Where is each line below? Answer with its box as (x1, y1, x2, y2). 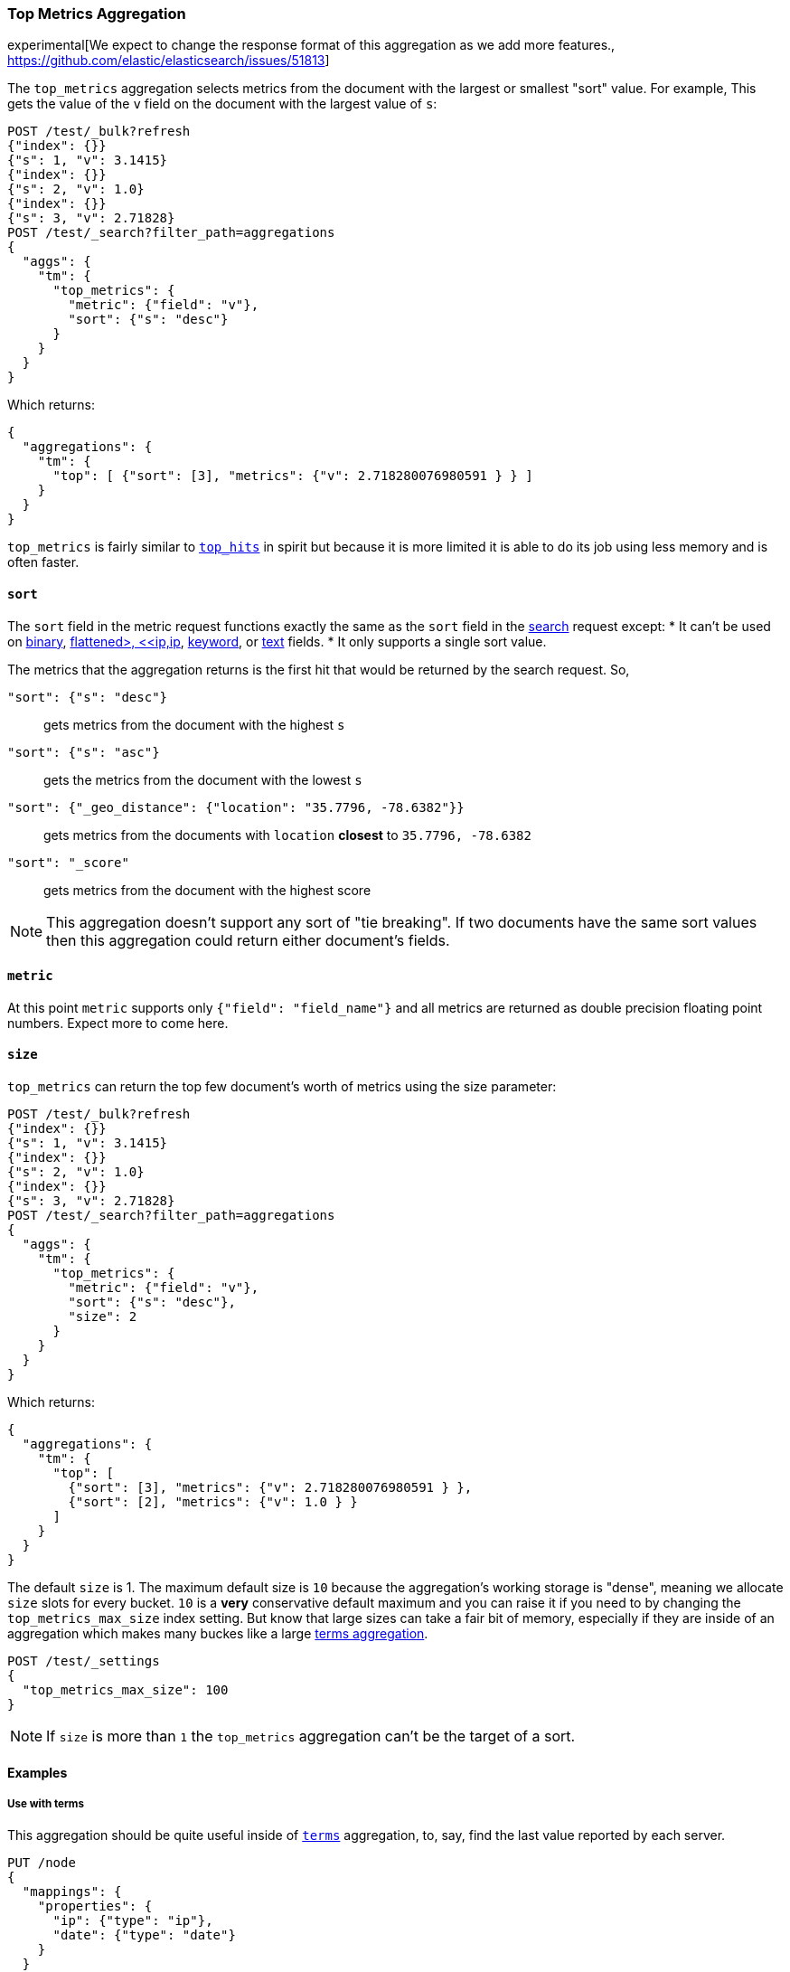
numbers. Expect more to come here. (7, 1014, 229, 1031)
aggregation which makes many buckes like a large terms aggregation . (7, 1626, 428, 1642)
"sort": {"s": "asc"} (7, 744, 160, 760)
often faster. (7, 554, 80, 571)
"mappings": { (22, 1884, 122, 1900)
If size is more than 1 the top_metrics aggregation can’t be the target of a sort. (46, 1727, 576, 1746)
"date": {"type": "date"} (52, 1928, 236, 1943)
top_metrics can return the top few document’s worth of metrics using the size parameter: (7, 1079, 557, 1095)
